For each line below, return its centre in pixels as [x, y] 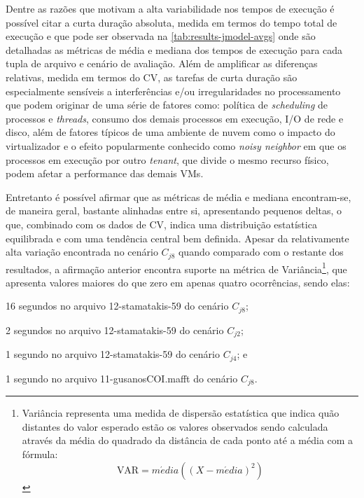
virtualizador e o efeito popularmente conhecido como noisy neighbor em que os [176, 145]
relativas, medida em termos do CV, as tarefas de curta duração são [152, 77]
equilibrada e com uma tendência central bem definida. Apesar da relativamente [177, 238]
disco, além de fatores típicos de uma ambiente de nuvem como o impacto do [170, 132]
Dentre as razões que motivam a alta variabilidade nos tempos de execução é [170, 8]
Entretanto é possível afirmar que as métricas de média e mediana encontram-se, [178, 196]
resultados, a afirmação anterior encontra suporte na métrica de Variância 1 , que [176, 268]
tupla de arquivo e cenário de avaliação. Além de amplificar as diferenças [162, 63]
